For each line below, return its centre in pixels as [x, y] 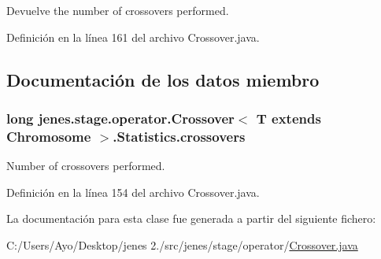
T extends [289, 118]
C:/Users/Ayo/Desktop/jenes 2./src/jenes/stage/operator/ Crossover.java [182, 244]
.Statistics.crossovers [179, 136]
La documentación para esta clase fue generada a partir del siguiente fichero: [191, 218]
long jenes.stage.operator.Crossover [120, 118]
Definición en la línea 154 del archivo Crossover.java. [133, 192]
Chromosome [49, 136]
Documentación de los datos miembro [163, 79]
